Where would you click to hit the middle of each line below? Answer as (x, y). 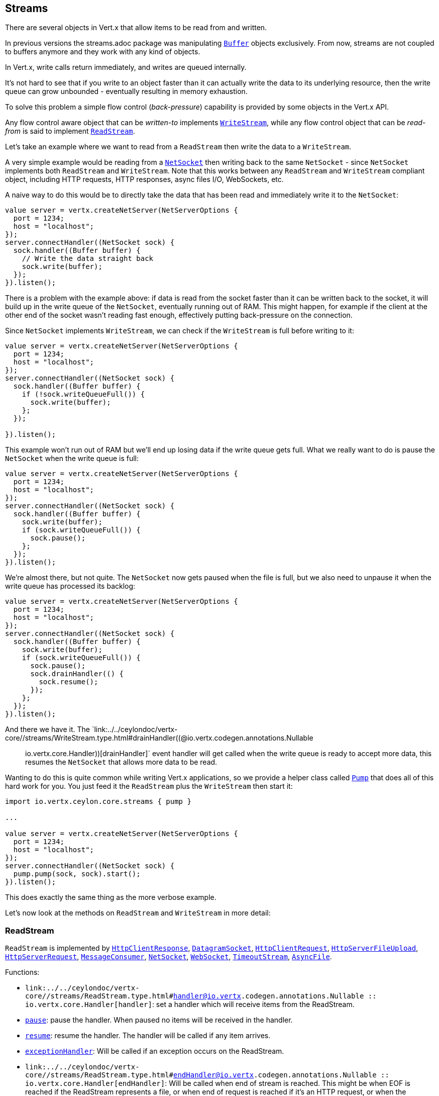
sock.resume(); (69, 682)
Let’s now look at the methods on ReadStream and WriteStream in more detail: (138, 913)
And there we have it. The (47, 729)
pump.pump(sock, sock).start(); (77, 874)
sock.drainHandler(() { (77, 674)
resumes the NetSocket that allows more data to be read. (121, 762)
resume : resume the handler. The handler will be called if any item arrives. (148, 1036)
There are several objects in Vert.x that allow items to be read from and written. (136, 28)
